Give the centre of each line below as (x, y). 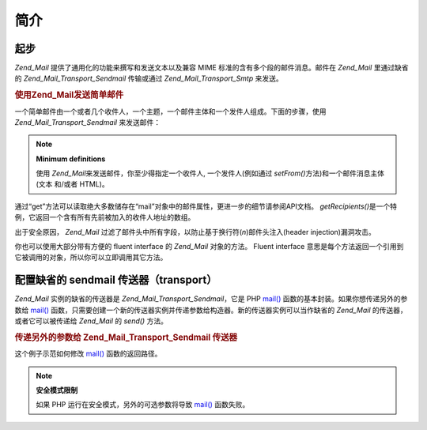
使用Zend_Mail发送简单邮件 (69, 95)
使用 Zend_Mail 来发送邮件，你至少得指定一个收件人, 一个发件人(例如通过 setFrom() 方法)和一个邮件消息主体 (210, 173)
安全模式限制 (57, 390)
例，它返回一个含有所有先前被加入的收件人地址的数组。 (105, 217)
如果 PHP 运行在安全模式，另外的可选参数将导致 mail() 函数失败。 (143, 405)
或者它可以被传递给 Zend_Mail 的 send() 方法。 (91, 321)
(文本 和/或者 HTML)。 (73, 184)
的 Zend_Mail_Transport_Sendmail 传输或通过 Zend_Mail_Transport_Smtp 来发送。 (149, 78)
